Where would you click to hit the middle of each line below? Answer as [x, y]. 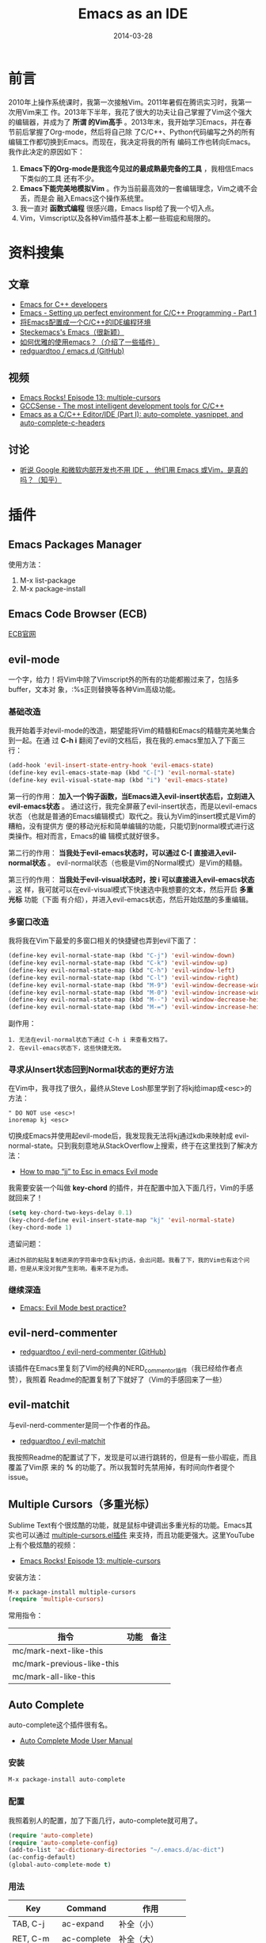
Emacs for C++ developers [64, 304]
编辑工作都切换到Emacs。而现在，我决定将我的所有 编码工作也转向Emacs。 [131, 142]
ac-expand [83, 1924]
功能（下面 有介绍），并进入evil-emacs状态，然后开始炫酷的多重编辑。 [138, 899]
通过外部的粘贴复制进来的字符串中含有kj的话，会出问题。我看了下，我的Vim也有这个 [126, 1260]
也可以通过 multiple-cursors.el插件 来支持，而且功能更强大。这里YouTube [135, 1535]
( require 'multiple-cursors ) [56, 1599]
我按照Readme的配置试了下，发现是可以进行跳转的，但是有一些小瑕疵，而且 [133, 1457]
